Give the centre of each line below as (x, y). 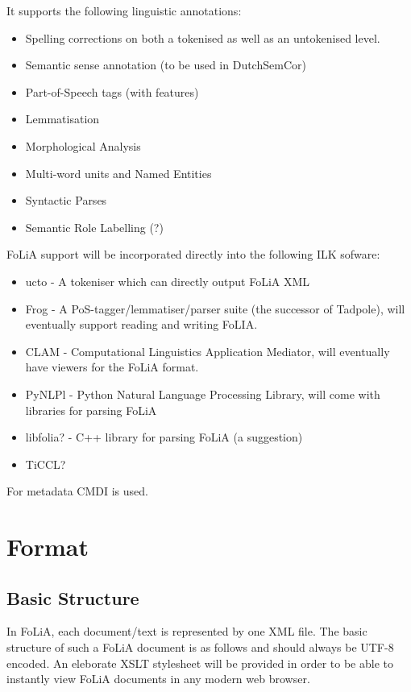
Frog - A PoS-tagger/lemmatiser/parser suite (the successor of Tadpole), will (215, 308)
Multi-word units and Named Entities (118, 173)
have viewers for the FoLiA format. (112, 367)
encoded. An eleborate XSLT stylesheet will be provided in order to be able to (200, 663)
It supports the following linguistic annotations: (124, 10)
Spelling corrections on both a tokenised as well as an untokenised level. (203, 37)
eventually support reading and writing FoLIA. (141, 324)
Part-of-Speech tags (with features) (112, 91)
